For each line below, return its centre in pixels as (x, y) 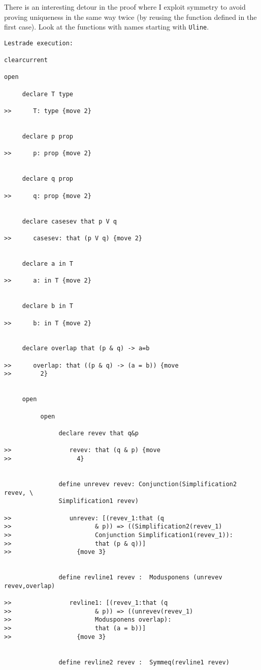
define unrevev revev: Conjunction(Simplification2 (148, 484)
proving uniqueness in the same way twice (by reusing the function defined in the (130, 17)
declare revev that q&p (99, 434)
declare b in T (48, 306)
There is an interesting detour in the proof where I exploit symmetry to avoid (125, 7)
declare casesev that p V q (69, 221)
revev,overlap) (30, 586)
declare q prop (48, 179)
